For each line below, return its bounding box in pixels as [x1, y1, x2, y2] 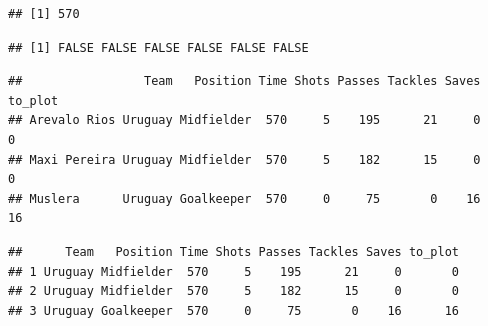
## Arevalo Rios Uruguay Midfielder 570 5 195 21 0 [8, 113, 481, 128]
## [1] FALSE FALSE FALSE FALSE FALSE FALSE [8, 40, 309, 55]
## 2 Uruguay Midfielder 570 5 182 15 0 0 [8, 284, 460, 299]
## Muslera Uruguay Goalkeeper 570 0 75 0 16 [8, 191, 481, 206]
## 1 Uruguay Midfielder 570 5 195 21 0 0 [8, 264, 460, 279]
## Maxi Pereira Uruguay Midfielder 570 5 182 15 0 [8, 152, 481, 167]
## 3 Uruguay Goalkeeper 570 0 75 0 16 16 [8, 303, 460, 318]
